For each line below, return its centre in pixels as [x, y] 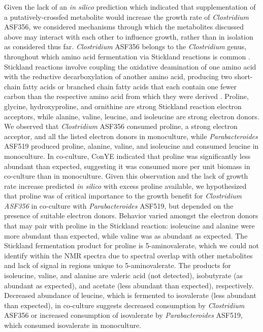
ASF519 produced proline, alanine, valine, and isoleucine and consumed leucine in [131, 146]
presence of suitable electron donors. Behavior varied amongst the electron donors [131, 215]
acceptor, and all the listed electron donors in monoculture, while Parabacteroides [131, 136]
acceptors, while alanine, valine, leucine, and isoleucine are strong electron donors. [132, 116]
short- [243, 76]
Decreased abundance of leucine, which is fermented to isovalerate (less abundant [130, 295]
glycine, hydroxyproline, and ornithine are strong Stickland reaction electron [123, 106]
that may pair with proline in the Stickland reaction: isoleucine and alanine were [129, 226]
